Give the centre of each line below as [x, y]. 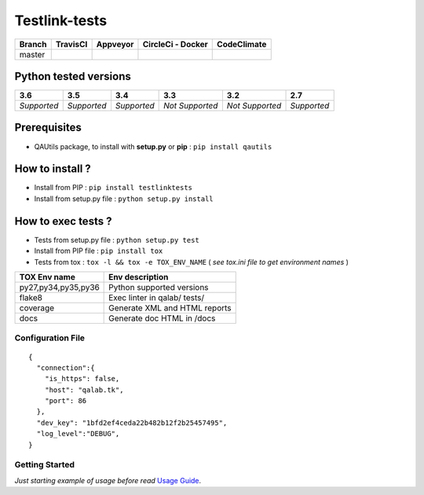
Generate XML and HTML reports [170, 308]
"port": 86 [66, 401]
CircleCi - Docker [175, 44]
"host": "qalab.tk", [84, 390]
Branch [33, 44]
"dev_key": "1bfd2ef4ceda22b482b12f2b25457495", [132, 423]
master [32, 54]
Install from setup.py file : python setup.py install [124, 198]
